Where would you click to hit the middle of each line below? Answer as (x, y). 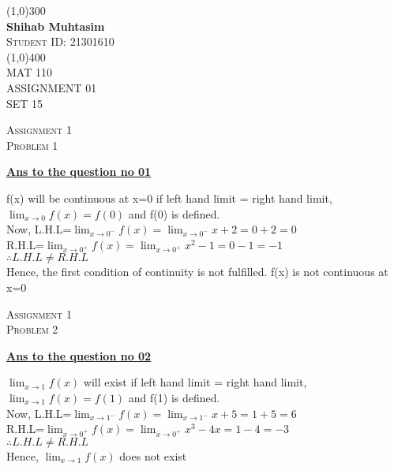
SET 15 (25, 103)
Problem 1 (32, 145)
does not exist (153, 455)
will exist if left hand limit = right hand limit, (195, 382)
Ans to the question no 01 (79, 172)
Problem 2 (32, 329)
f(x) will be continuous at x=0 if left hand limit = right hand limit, (169, 198)
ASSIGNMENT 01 (52, 87)
